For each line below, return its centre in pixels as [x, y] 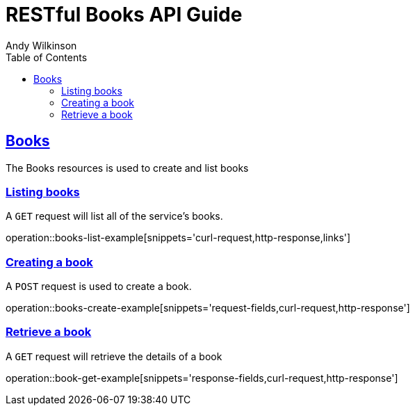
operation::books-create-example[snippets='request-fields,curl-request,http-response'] [208, 308]
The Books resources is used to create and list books [127, 168]
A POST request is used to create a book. [99, 287]
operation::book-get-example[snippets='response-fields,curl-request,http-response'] [202, 378]
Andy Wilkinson [41, 45]
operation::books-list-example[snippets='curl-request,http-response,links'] [178, 238]
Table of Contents [47, 57]
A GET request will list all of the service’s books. [114, 216]
